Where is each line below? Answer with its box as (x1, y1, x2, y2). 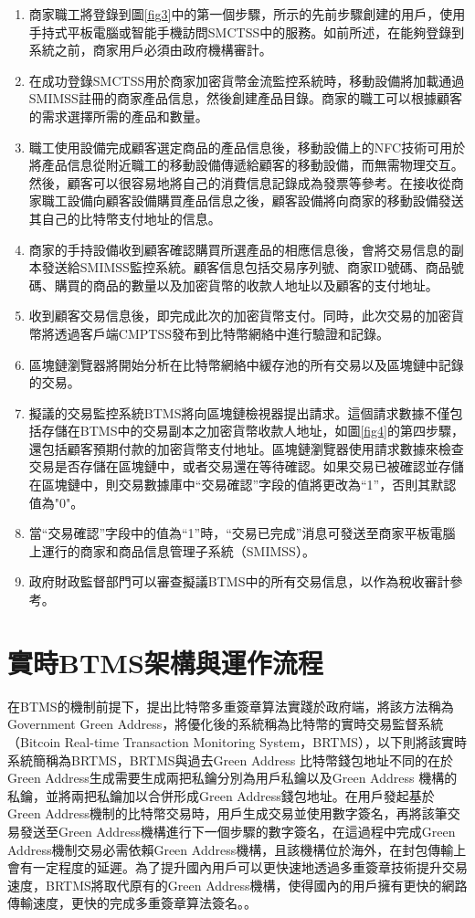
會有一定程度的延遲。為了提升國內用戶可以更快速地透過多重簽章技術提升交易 (7, 858, 468, 877)
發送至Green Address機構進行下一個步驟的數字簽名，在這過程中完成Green (19, 821, 456, 840)
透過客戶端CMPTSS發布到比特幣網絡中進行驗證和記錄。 (54, 323, 389, 343)
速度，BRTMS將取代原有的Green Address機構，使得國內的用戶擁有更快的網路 (7, 875, 468, 894)
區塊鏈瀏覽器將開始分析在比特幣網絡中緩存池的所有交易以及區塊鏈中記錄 (28, 354, 464, 374)
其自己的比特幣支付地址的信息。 (28, 208, 221, 227)
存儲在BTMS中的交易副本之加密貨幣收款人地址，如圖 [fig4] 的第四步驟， (41, 421, 465, 440)
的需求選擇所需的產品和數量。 (28, 106, 208, 125)
